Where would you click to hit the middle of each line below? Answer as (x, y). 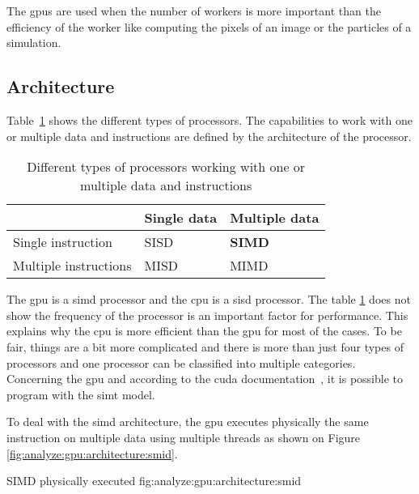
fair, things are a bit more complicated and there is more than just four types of (205, 346)
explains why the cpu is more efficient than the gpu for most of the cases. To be (204, 331)
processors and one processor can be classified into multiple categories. (181, 362)
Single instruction (63, 242)
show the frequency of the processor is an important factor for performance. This (207, 315)
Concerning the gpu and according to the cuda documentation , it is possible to (205, 379)
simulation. (34, 43)
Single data (181, 218)
